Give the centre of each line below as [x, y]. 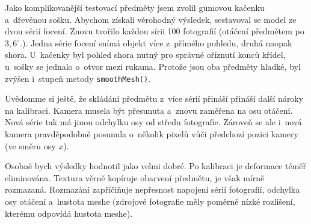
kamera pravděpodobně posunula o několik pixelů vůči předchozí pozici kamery [152, 134]
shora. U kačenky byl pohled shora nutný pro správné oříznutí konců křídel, [145, 54]
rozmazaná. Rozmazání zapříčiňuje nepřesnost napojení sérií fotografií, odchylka [152, 189]
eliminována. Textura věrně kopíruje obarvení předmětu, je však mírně [135, 177]
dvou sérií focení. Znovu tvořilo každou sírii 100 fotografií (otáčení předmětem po [155, 31]
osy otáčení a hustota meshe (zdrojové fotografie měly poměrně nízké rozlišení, [150, 201]
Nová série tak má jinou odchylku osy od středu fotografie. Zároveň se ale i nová [153, 122]
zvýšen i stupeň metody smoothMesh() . [78, 78]
